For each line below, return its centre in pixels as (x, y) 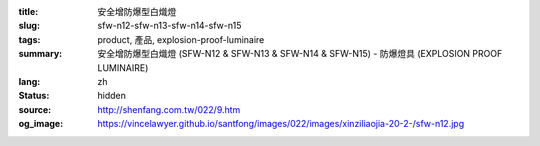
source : (35, 109)
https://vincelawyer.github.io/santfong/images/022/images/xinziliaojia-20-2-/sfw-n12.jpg (281, 124)
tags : (29, 39)
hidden (112, 96)
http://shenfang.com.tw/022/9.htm (169, 109)
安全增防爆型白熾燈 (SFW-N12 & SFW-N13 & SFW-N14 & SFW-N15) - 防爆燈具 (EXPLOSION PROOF (300, 54)
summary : (40, 54)
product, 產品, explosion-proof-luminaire (181, 39)
